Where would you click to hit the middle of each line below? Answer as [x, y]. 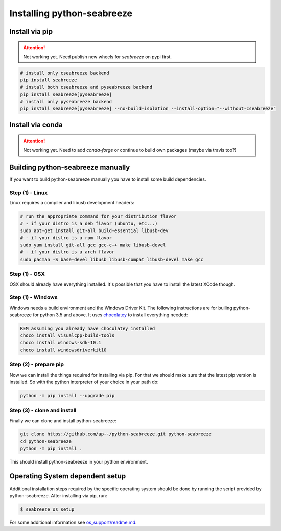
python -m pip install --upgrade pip [67, 396]
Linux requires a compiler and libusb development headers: [72, 203]
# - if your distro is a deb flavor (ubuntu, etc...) [89, 223]
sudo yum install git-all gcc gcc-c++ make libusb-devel [93, 245]
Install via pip [31, 31]
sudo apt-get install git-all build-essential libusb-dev [94, 231]
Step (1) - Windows [34, 297]
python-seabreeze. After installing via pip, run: [58, 495]
